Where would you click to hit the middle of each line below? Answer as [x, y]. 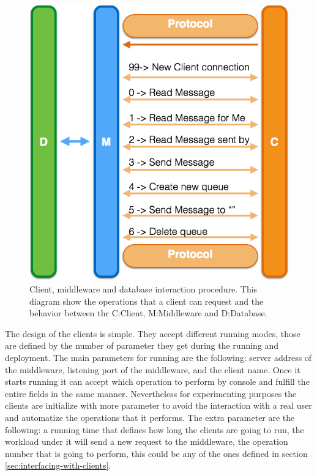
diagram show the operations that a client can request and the [147, 301]
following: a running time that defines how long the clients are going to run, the [155, 429]
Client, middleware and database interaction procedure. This [144, 289]
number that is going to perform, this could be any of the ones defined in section [156, 453]
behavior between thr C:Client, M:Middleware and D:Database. [148, 313]
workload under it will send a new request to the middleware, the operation [147, 441]
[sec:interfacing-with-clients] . [58, 465]
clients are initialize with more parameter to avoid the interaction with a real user [158, 405]
